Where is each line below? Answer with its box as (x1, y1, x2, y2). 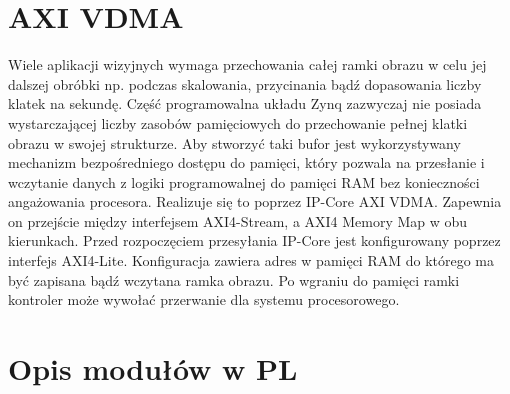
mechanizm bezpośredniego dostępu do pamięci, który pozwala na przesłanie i (8, 152, 485, 173)
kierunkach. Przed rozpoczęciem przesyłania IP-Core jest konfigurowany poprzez (8, 230, 501, 251)
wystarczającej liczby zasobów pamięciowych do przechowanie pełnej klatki (8, 112, 468, 133)
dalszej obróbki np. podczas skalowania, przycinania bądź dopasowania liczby (8, 73, 482, 94)
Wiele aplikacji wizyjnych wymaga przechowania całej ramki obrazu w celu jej (8, 54, 487, 75)
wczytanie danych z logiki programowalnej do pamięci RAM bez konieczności (8, 171, 480, 192)
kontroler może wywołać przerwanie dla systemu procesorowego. (8, 289, 400, 310)
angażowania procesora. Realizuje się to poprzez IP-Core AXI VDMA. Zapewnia (8, 191, 502, 212)
